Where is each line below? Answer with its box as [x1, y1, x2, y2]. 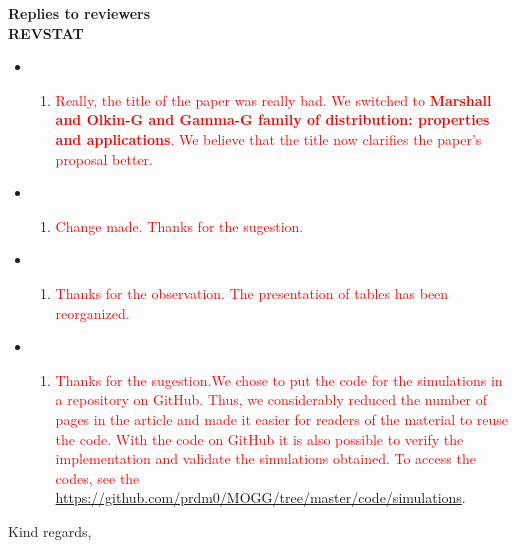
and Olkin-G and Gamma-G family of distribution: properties [55, 109, 490, 130]
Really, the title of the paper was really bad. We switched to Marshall [55, 89, 492, 110]
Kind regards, [8, 520, 92, 541]
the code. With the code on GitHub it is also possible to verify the [55, 428, 464, 449]
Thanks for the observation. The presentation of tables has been [55, 282, 449, 303]
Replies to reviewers [8, 3, 151, 23]
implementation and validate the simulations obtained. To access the [55, 448, 476, 469]
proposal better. [55, 148, 153, 169]
